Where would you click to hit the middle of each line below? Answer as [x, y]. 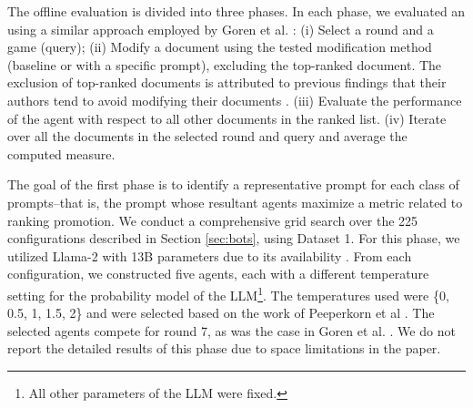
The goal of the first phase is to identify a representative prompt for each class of [233, 184]
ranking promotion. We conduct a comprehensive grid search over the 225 [213, 220]
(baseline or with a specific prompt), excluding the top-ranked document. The [225, 64]
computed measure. [61, 153]
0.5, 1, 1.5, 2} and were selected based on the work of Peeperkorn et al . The [221, 313]
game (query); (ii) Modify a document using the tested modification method [220, 47]
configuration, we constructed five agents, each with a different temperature [218, 274]
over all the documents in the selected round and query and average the [207, 136]
